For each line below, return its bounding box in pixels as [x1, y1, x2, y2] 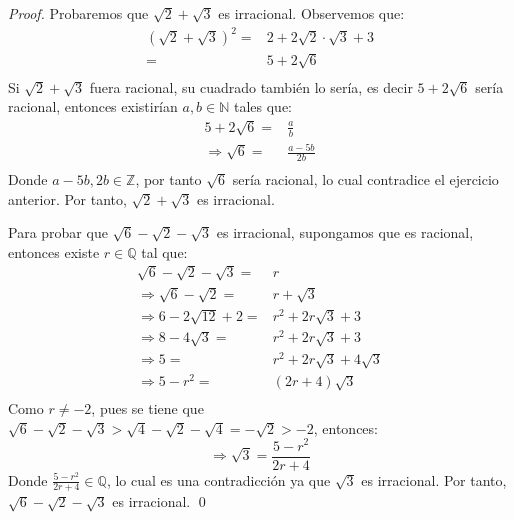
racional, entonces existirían [8, 96, 178, 117]
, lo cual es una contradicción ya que [106, 469, 331, 490]
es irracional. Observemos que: [218, 3, 405, 23]
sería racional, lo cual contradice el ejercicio [232, 168, 499, 189]
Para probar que [8, 222, 108, 243]
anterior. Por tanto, [8, 188, 127, 209]
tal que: [141, 241, 188, 262]
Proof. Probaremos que [8, 3, 149, 23]
